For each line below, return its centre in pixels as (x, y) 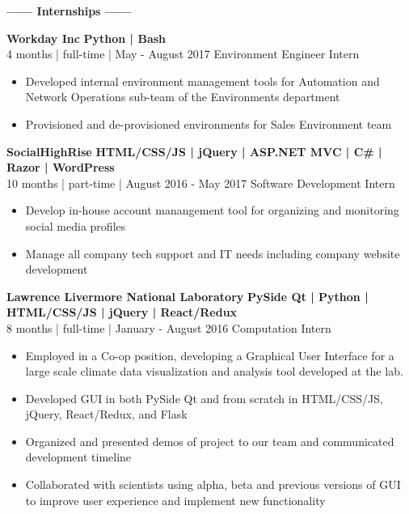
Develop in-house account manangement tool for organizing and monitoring (212, 210)
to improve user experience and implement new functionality (175, 500)
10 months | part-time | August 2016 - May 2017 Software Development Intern (201, 183)
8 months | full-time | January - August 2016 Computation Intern (169, 327)
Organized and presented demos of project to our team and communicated (210, 441)
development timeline (78, 457)
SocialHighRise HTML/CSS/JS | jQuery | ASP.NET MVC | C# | (194, 151)
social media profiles (76, 225)
